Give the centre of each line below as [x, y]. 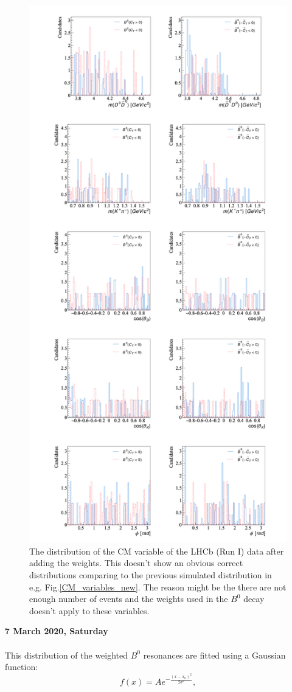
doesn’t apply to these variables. [89, 610]
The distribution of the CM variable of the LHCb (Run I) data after [157, 551]
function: [22, 667]
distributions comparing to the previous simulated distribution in [151, 575]
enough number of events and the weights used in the [129, 599]
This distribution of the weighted [67, 655]
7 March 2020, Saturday [57, 631]
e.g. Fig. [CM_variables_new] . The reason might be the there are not [158, 586]
